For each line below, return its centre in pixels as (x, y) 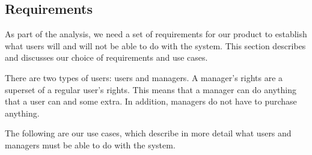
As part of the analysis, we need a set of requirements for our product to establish (156, 34)
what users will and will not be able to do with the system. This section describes (155, 45)
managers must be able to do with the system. (90, 144)
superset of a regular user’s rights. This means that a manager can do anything (151, 89)
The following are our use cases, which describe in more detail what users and (148, 133)
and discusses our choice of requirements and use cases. (106, 57)
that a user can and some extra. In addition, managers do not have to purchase (151, 101)
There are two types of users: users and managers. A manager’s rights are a (144, 77)
